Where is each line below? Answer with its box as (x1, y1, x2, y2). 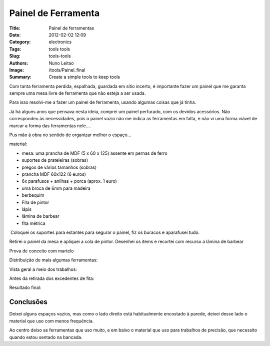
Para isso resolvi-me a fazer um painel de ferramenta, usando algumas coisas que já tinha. (9, 99, 196, 105)
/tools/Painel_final (48, 67, 85, 73)
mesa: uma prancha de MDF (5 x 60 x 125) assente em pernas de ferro (21, 150, 167, 156)
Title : (9, 25, 21, 31)
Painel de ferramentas (48, 25, 94, 31)
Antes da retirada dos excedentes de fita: (9, 275, 94, 281)
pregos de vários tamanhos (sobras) (21, 164, 97, 170)
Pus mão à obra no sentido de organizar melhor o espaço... (9, 132, 131, 138)
